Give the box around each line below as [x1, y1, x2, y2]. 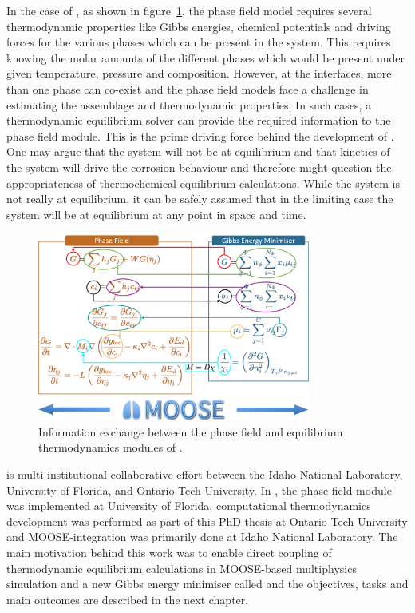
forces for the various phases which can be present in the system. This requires [6, 34, 391, 50]
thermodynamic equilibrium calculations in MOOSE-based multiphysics [6, 559, 357, 576]
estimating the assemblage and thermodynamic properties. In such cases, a [6, 96, 372, 113]
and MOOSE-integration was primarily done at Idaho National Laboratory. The [6, 528, 398, 545]
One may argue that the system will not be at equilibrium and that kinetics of [6, 143, 390, 160]
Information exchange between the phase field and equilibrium [38, 423, 343, 440]
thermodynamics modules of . [38, 439, 183, 456]
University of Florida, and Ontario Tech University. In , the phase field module [6, 481, 392, 498]
